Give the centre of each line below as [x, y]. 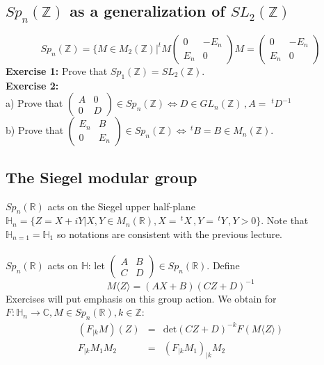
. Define [223, 265]
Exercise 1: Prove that [57, 71]
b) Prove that [35, 130]
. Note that [285, 220]
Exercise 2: [32, 85]
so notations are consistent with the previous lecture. [170, 234]
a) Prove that [34, 103]
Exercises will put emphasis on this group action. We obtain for [141, 298]
